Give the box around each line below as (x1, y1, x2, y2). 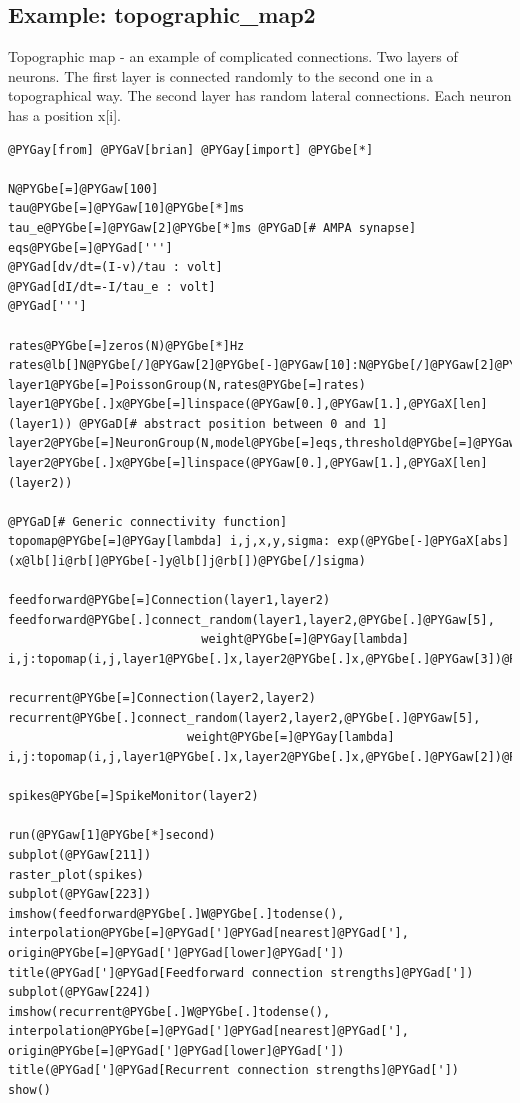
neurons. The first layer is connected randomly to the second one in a (8, 65, 434, 86)
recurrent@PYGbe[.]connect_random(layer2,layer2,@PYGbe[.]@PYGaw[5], (8, 710, 481, 725)
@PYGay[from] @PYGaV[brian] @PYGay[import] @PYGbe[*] (8, 142, 374, 157)
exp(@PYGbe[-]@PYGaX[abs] (337, 534, 510, 549)
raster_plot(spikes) (8, 867, 145, 882)
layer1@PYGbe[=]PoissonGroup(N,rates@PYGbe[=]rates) (8, 377, 366, 392)
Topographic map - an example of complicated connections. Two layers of (8, 46, 458, 67)
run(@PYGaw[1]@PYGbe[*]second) (8, 828, 216, 843)
